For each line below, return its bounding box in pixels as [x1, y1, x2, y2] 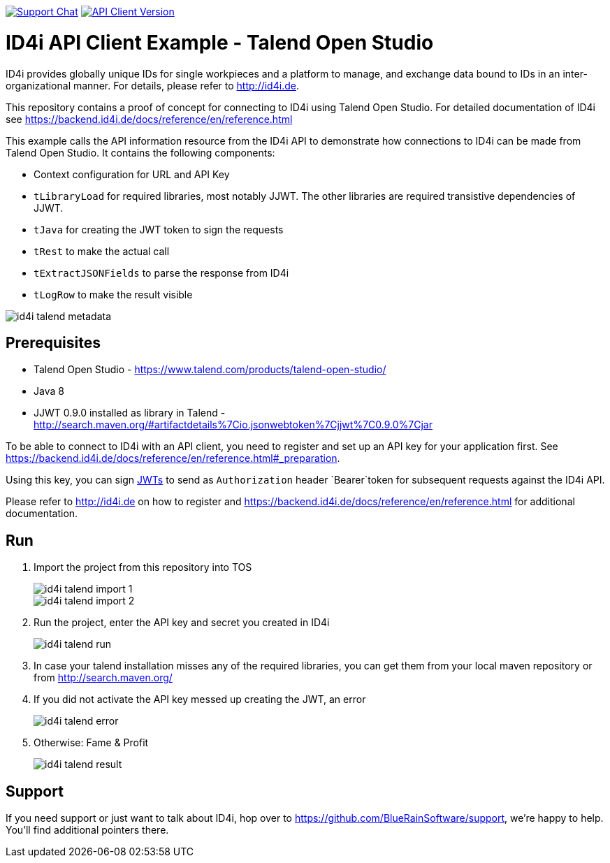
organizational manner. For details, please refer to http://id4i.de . [6, 79, 299, 92]
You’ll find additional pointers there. [6, 824, 169, 836]
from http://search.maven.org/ [34, 672, 173, 684]
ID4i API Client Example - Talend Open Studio [6, 30, 434, 55]
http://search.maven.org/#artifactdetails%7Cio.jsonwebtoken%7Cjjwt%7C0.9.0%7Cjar [34, 419, 433, 431]
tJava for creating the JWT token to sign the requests [34, 223, 284, 235]
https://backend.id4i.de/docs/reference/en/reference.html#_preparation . [6, 452, 340, 465]
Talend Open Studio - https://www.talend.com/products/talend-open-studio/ [34, 363, 386, 376]
